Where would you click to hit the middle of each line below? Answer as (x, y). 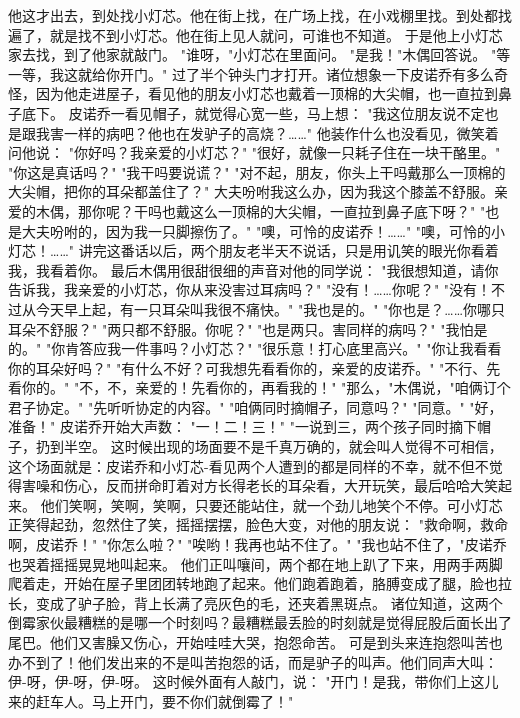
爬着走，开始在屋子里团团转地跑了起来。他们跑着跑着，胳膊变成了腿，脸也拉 (260, 583)
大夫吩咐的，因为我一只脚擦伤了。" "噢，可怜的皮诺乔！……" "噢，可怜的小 (263, 230)
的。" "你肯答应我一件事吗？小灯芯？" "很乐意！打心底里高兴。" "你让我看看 (255, 348)
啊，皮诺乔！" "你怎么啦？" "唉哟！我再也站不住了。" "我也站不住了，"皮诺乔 (257, 544)
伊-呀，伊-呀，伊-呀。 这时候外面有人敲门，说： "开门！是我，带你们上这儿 (253, 681)
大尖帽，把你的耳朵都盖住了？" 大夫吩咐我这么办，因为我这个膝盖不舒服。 (251, 191)
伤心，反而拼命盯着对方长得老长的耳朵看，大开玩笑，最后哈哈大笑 (280, 485)
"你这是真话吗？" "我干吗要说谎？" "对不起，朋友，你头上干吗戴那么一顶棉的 (257, 171)
